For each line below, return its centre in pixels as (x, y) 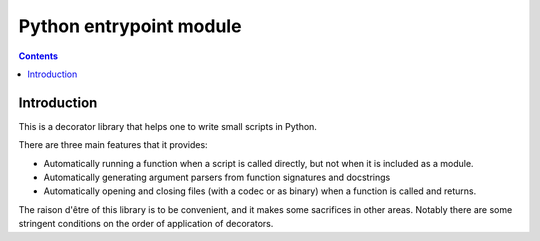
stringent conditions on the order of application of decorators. (146, 224)
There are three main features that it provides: (113, 145)
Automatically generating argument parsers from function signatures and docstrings (217, 177)
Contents (38, 56)
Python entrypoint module (130, 26)
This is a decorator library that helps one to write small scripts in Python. (167, 126)
